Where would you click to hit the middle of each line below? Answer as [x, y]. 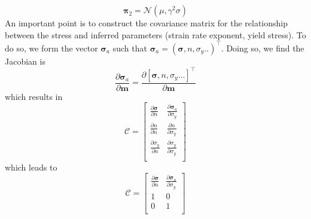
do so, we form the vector [51, 48]
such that [130, 48]
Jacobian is [25, 61]
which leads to [31, 167]
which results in [34, 96]
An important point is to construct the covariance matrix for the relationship [146, 23]
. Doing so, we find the [263, 48]
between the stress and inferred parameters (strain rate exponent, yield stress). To [155, 34]
